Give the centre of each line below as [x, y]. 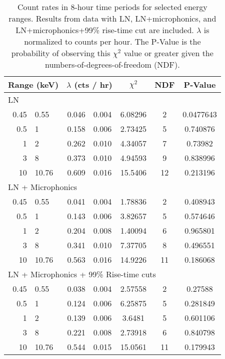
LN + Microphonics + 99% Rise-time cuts [82, 274]
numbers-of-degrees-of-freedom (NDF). [112, 64]
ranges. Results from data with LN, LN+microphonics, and [112, 18]
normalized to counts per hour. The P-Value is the [112, 41]
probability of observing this [61, 53]
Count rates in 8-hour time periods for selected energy [112, 7]
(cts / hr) [93, 84]
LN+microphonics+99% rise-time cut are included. [105, 30]
